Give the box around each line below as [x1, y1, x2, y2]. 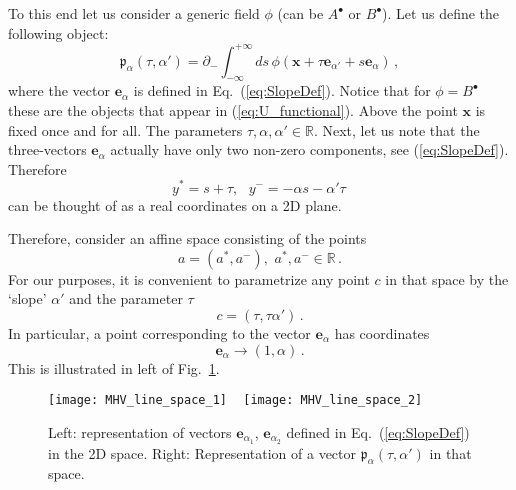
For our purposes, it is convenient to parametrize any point [8, 268, 370, 289]
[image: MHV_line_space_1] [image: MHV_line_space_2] [48, 393, 423, 408]
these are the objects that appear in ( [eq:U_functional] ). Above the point [8, 100, 458, 121]
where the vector [8, 80, 110, 101]
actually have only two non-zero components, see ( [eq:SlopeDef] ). [110, 139, 509, 160]
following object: [8, 22, 109, 43]
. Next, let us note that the [313, 119, 480, 140]
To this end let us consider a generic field [8, 3, 260, 23]
